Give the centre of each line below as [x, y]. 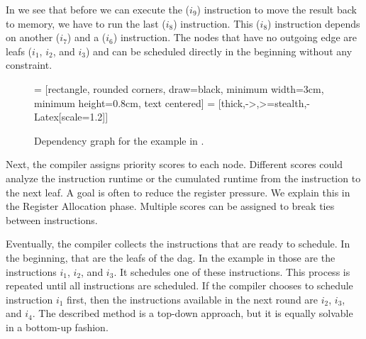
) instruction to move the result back [277, 9]
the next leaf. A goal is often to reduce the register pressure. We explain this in [178, 192]
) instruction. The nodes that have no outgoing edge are [235, 37]
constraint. [29, 65]
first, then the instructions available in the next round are [193, 299]
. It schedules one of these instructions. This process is [232, 271]
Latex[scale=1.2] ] [71, 117]
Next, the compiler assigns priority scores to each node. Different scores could [174, 164]
